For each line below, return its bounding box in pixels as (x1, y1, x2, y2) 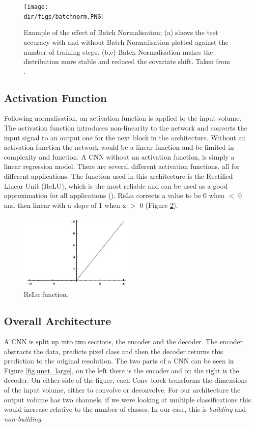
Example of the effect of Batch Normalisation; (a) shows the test (24, 27, 218, 37)
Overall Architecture (4, 313, 111, 328)
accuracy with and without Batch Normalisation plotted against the (24, 36, 228, 47)
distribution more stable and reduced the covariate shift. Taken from (24, 56, 230, 66)
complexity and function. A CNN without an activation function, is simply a (4, 151, 235, 162)
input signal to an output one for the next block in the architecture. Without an (4, 132, 246, 142)
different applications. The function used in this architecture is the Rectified (4, 171, 233, 181)
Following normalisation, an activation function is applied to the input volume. (4, 113, 242, 123)
